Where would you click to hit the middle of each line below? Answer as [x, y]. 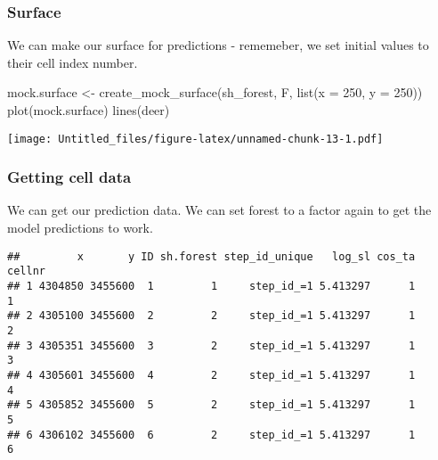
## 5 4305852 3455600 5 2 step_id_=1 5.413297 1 [211, 405]
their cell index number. [73, 62]
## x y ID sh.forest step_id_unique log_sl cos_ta [211, 256]
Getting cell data [69, 177]
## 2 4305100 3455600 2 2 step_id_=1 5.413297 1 [211, 316]
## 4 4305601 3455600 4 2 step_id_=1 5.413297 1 [211, 375]
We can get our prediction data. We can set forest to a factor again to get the [219, 210]
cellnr [26, 271]
